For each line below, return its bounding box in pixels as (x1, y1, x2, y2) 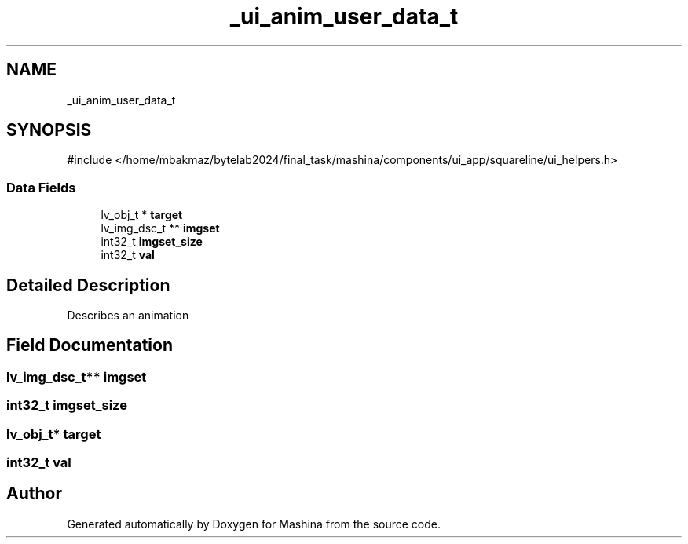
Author (6, 484, 62, 504)
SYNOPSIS (6, 120, 92, 141)
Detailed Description (6, 275, 170, 295)
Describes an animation (67, 309, 189, 323)
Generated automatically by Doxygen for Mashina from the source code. (67, 517, 441, 531)
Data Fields (6, 179, 76, 195)
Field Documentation (6, 335, 173, 356)
